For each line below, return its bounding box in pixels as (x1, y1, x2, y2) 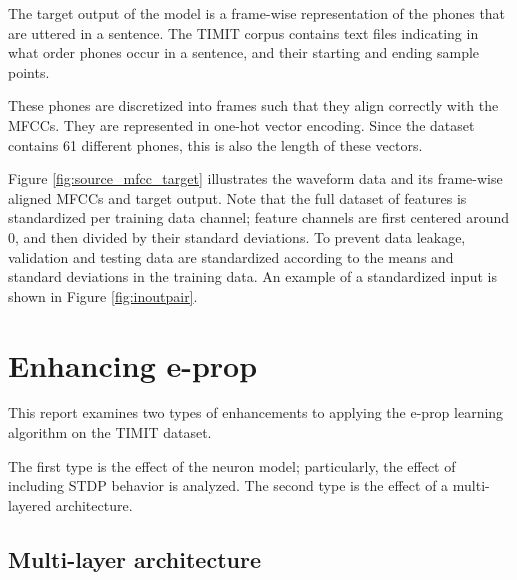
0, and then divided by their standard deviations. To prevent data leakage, (8, 226, 466, 247)
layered (8, 494, 52, 515)
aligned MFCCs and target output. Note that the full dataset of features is (8, 187, 467, 208)
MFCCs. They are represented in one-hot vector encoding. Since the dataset (8, 114, 475, 135)
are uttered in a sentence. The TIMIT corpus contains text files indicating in (8, 22, 479, 43)
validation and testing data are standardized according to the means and (8, 246, 454, 267)
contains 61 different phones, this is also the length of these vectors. (8, 134, 423, 155)
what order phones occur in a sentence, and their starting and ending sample (8, 42, 480, 63)
